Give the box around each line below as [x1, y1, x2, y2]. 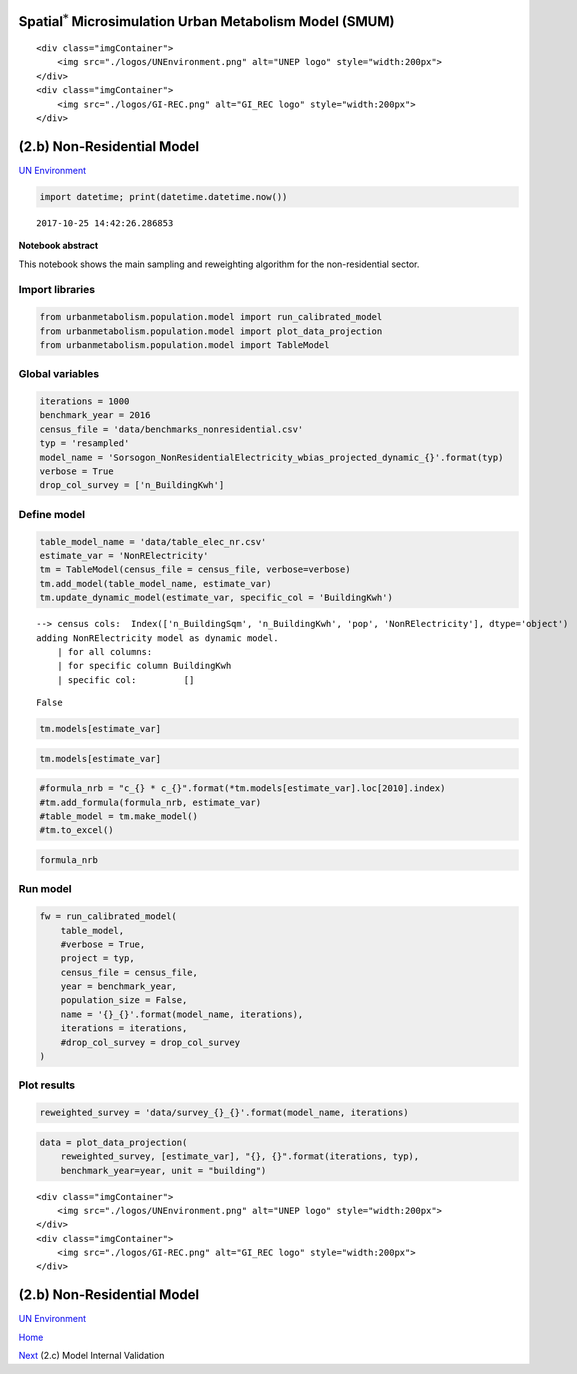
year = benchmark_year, [60, 981, 177, 992]
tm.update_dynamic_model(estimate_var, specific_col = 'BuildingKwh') [39, 592, 394, 604]
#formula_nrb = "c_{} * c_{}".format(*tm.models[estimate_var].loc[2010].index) [39, 783, 446, 794]
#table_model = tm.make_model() [39, 811, 199, 822]
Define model [18, 507, 85, 521]
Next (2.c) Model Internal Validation [18, 1350, 165, 1362]
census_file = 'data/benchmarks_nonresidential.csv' [39, 423, 304, 435]
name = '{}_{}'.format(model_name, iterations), [60, 1008, 304, 1020]
